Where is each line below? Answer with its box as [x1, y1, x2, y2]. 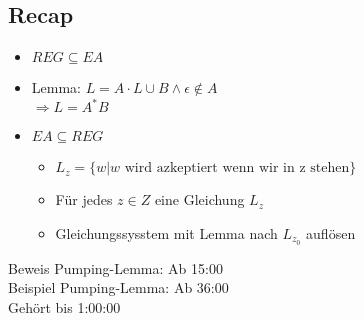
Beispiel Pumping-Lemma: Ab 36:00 [8, 277, 229, 298]
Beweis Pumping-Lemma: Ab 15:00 [8, 257, 223, 278]
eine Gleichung [154, 189, 245, 210]
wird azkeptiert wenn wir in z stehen [124, 161, 350, 176]
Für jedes [55, 189, 113, 210]
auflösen [306, 222, 356, 243]
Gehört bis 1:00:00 [8, 296, 121, 317]
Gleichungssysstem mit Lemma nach [55, 222, 278, 243]
